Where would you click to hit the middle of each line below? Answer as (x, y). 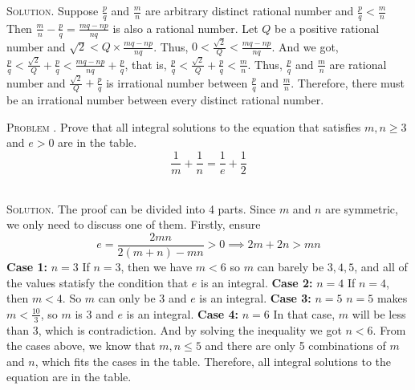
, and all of (381, 266)
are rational (358, 64)
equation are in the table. (69, 377)
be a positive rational (327, 28)
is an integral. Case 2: (257, 282)
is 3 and (94, 313)
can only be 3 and (142, 298)
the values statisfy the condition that (98, 282)
